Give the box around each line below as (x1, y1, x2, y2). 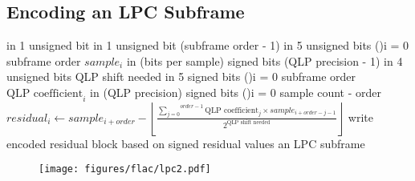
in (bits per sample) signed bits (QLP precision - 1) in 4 (126, 52, 403, 69)
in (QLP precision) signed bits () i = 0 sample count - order (90, 83, 382, 100)
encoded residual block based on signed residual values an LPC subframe (6, 135, 365, 151)
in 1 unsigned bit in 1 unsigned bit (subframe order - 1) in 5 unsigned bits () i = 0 (6, 37, 409, 54)
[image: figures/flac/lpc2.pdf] (39, 163, 211, 175)
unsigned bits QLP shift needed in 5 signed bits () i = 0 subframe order (6, 68, 356, 85)
